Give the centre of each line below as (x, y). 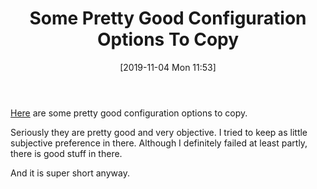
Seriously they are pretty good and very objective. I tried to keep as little (159, 132)
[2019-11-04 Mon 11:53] (168, 67)
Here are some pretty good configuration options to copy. (129, 113)
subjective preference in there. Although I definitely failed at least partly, (159, 143)
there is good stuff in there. (66, 153)
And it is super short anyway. (70, 173)
